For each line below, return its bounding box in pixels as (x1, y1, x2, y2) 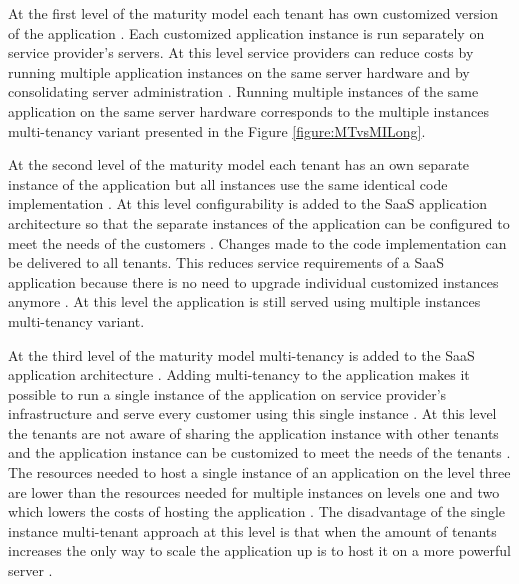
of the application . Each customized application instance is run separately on (8, 22, 485, 43)
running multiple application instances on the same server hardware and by (8, 61, 470, 82)
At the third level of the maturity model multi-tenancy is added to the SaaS (8, 344, 475, 365)
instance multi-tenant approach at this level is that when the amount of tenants (8, 520, 497, 541)
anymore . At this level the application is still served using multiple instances (8, 291, 481, 312)
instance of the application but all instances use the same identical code (8, 173, 448, 194)
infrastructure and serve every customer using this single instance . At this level (8, 403, 497, 424)
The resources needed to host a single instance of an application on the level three (8, 462, 511, 483)
